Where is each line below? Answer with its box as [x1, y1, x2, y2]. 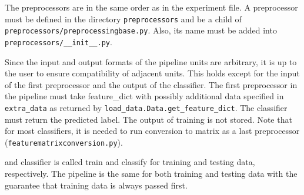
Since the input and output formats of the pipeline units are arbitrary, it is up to [5, 55, 297, 68]
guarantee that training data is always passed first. [5, 179, 188, 191]
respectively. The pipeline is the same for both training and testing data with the [5, 167, 298, 180]
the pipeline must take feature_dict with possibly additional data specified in [5, 90, 284, 102]
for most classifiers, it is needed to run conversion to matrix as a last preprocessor [5, 125, 300, 137]
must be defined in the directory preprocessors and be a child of [5, 12, 242, 25]
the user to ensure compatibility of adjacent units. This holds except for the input [5, 67, 300, 79]
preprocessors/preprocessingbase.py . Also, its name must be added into [5, 24, 277, 36]
